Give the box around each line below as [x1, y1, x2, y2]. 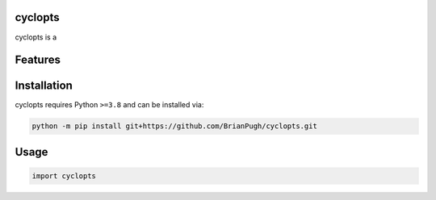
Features [15, 53, 61, 67]
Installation [15, 79, 73, 93]
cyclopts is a [15, 32, 57, 42]
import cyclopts [31, 172, 97, 181]
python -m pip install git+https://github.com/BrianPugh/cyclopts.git [31, 122, 318, 131]
